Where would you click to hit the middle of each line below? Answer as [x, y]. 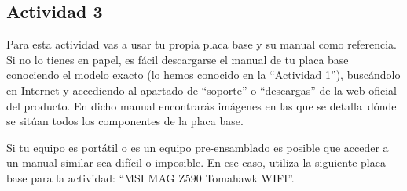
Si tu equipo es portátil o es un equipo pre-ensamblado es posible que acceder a [198, 147]
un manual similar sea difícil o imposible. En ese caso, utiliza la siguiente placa [196, 162]
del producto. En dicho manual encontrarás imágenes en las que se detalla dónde [202, 105]
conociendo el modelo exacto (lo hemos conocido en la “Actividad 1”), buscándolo [203, 75]
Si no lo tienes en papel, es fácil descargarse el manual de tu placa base [178, 59]
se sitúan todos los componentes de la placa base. [125, 121]
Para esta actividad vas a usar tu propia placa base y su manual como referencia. [202, 44]
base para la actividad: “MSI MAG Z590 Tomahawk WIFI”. [150, 177]
